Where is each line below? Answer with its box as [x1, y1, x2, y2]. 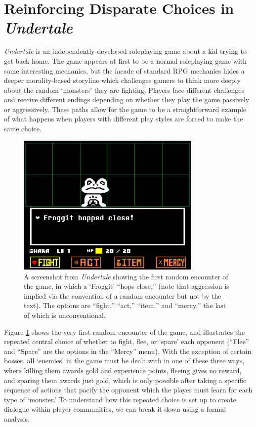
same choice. [4, 123, 42, 134]
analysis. [4, 413, 30, 424]
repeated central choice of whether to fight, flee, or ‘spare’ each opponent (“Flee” [4, 336, 249, 347]
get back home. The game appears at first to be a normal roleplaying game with [4, 55, 247, 66]
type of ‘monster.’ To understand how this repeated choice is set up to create [4, 394, 236, 404]
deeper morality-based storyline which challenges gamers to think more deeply [4, 75, 241, 85]
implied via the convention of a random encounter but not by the [24, 290, 221, 301]
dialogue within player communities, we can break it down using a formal [4, 404, 226, 414]
